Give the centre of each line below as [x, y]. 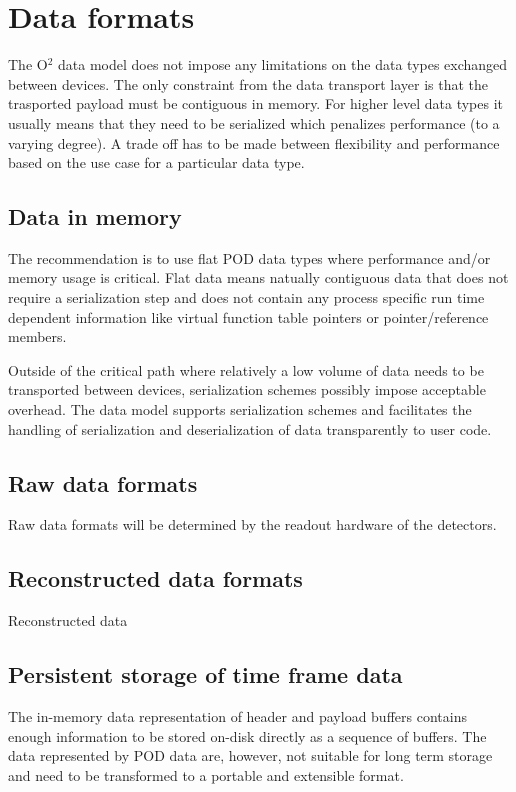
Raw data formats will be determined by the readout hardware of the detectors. [252, 524]
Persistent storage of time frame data [205, 674]
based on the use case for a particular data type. [156, 162]
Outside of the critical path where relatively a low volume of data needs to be [246, 369]
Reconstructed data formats [155, 578]
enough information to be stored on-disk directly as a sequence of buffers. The [247, 735]
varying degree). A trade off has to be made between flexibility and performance [254, 142]
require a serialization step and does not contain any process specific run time [246, 297]
